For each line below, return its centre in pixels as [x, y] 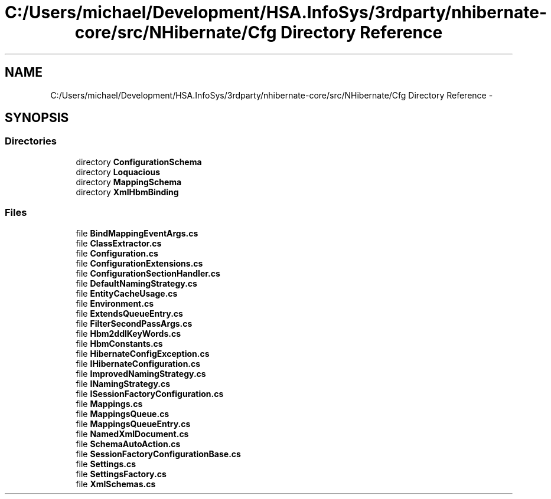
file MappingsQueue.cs [123, 413]
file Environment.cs [115, 303]
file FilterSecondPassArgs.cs [134, 323]
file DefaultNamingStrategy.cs [136, 283]
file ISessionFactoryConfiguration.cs [150, 393]
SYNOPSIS [37, 118]
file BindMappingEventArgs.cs [137, 233]
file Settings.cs [106, 464]
